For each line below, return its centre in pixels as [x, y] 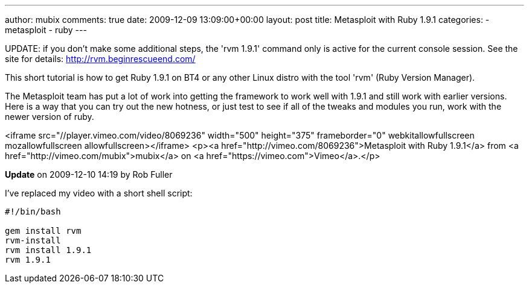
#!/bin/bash [33, 211]
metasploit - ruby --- [46, 30]
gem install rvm [43, 231]
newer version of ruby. [50, 117]
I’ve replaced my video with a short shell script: [99, 193]
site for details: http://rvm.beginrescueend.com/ [100, 59]
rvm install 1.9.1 [48, 250]
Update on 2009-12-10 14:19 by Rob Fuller [89, 174]
